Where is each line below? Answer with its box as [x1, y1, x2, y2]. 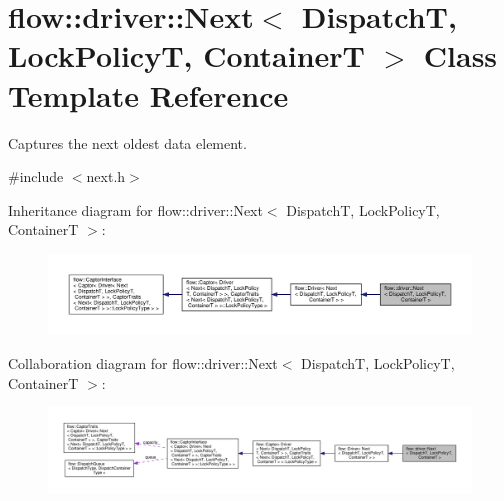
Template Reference [8, 74, 289, 115]
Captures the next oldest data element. [8, 132, 247, 153]
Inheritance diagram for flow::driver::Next [8, 199, 263, 220]
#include [8, 166, 64, 187]
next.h [86, 166, 126, 187]
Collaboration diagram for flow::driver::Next [8, 353, 278, 374]
